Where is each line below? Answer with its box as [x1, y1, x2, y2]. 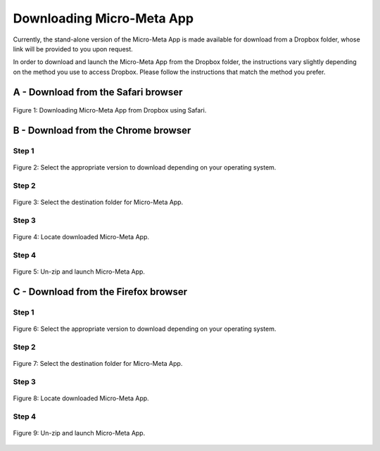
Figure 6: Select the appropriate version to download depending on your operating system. [13, 324, 277, 333]
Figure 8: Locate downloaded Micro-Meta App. [13, 394, 149, 402]
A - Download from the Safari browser [13, 86, 183, 98]
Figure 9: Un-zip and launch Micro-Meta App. [13, 428, 146, 437]
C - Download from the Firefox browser [13, 286, 188, 298]
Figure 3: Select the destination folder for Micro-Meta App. [13, 198, 184, 207]
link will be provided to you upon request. [13, 44, 133, 53]
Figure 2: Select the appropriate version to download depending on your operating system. [13, 163, 277, 172]
